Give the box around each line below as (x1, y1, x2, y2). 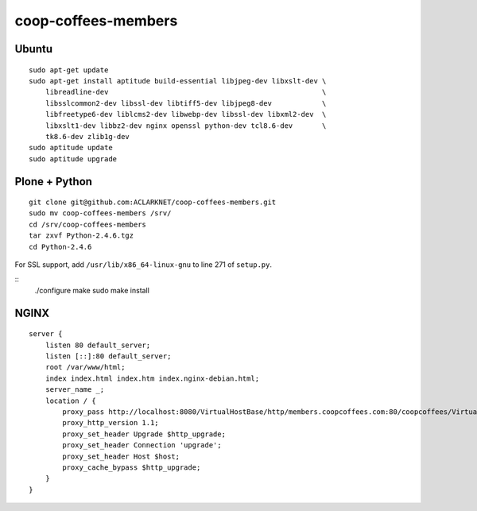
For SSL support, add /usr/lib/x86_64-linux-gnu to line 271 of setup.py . (14, 260, 273, 269)
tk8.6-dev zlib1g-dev (45, 132, 130, 141)
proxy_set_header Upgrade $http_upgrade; (62, 429, 227, 439)
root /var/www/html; (45, 362, 126, 372)
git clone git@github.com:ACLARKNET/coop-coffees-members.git (29, 198, 277, 207)
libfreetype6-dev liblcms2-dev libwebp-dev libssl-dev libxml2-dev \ (45, 110, 327, 119)
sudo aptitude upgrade (29, 154, 118, 163)
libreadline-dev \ (45, 87, 327, 97)
